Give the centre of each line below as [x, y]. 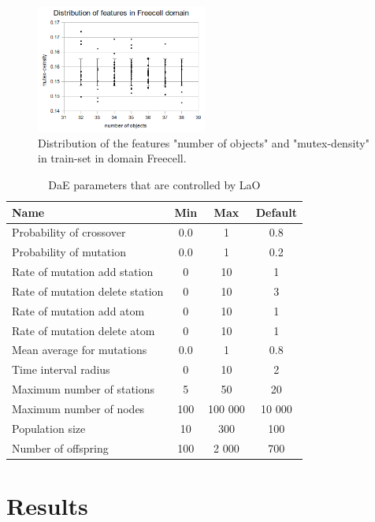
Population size [49, 428]
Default [276, 212]
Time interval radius [61, 369]
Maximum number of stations [84, 389]
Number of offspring [60, 447]
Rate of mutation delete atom [84, 330]
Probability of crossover [69, 232]
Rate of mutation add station [83, 272]
